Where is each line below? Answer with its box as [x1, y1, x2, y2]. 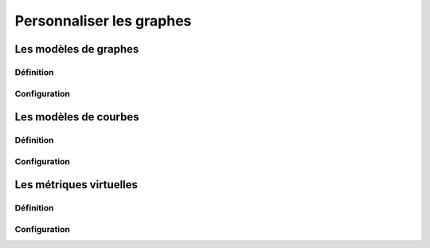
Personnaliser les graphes [14, 12, 192, 30]
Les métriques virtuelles [14, 178, 139, 191]
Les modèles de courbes [14, 110, 139, 124]
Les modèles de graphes [14, 42, 139, 56]
